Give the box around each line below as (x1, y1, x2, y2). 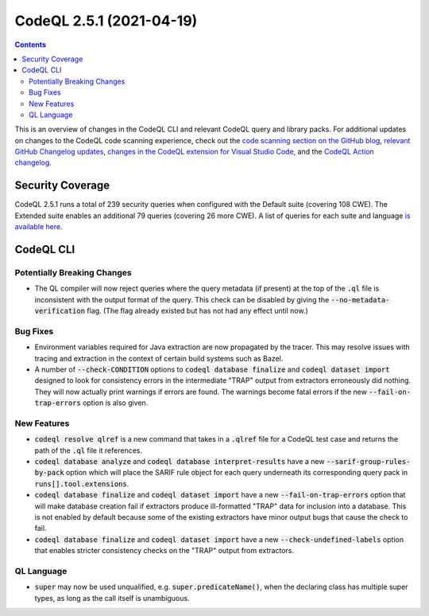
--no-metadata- (330, 295, 390, 304)
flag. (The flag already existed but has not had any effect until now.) (87, 306, 309, 316)
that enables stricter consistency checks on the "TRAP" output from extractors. (34, 546, 294, 556)
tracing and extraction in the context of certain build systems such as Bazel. (34, 353, 284, 363)
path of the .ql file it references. (34, 446, 143, 455)
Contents (14, 40, 47, 49)
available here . (14, 222, 63, 232)
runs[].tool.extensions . (34, 478, 129, 489)
